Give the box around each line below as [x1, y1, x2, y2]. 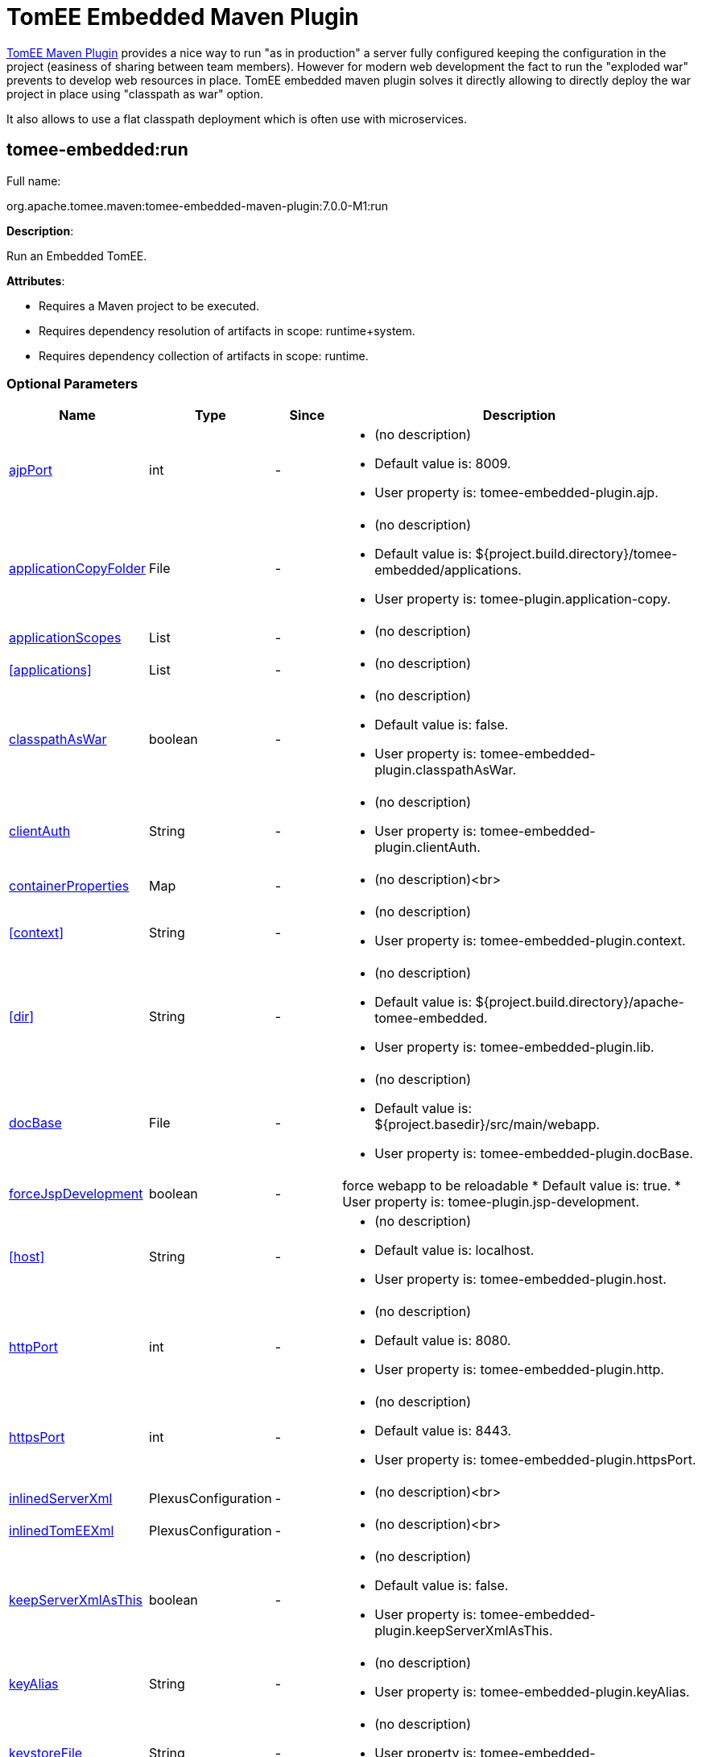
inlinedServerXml [9, 1490, 113, 1507]
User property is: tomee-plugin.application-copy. [374, 591, 671, 608]
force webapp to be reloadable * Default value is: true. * [342, 1178, 681, 1194]
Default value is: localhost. [374, 1242, 535, 1259]
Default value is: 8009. [374, 455, 511, 472]
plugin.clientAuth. [374, 839, 481, 856]
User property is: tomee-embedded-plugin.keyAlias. [374, 1684, 690, 1701]
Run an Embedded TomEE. [6, 248, 147, 263]
